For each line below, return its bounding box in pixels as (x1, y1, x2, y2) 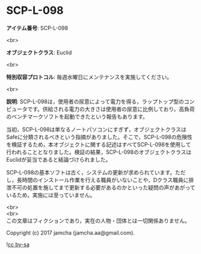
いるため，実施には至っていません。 (6, 191, 96, 198)
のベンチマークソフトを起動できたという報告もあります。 (6, 113, 149, 120)
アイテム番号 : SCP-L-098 (6, 24, 68, 31)
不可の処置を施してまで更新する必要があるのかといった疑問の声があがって (11, 183, 196, 191)
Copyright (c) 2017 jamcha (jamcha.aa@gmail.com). (6, 229, 135, 236)
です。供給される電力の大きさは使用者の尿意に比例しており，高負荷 (26, 105, 195, 112)
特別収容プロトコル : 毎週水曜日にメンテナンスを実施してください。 (6, 73, 173, 80)
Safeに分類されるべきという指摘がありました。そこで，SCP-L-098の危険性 (6, 133, 193, 141)
